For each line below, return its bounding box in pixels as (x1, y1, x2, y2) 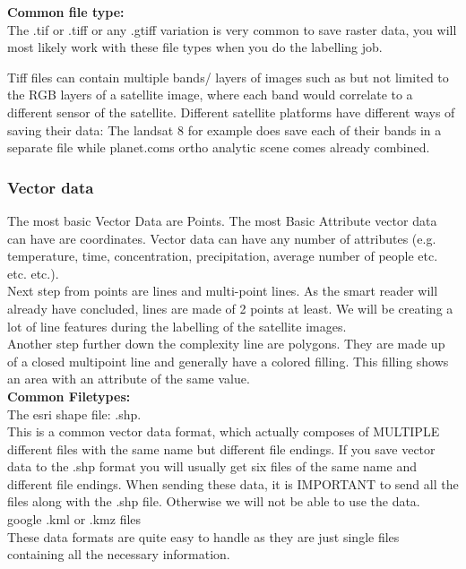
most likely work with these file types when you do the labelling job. (7, 38, 383, 56)
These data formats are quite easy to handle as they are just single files (7, 527, 400, 546)
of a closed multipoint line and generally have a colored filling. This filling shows (7, 351, 449, 370)
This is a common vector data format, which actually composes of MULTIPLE (7, 422, 440, 441)
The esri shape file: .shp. (7, 404, 142, 423)
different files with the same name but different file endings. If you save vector (7, 439, 436, 458)
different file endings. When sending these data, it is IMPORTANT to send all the (7, 474, 459, 493)
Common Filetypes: (7, 386, 131, 405)
